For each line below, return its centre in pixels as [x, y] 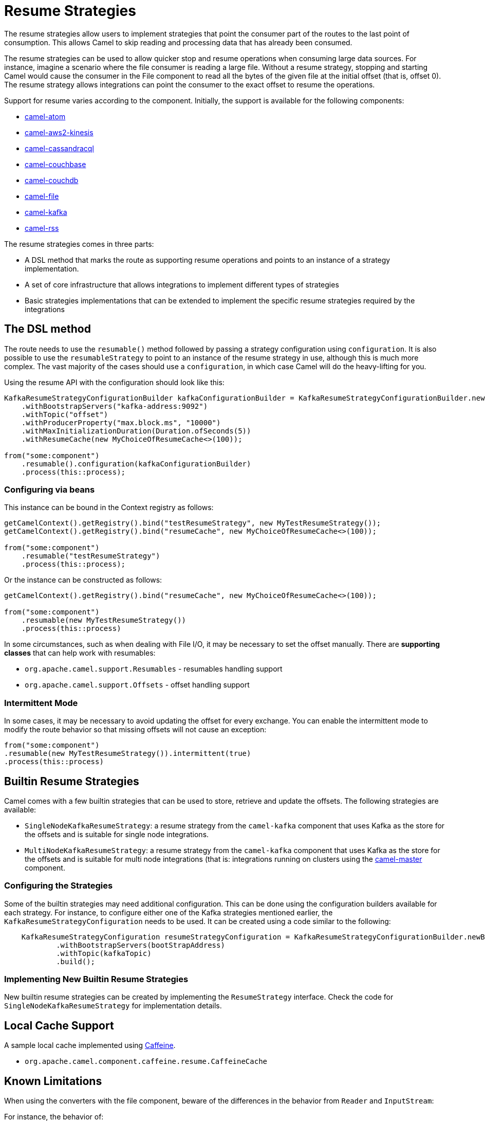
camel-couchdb [52, 180]
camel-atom [45, 116]
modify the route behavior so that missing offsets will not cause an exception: [135, 730]
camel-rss [42, 228]
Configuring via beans [50, 489]
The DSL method [48, 329]
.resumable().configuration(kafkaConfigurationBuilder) [136, 464]
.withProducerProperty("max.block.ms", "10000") [121, 422]
